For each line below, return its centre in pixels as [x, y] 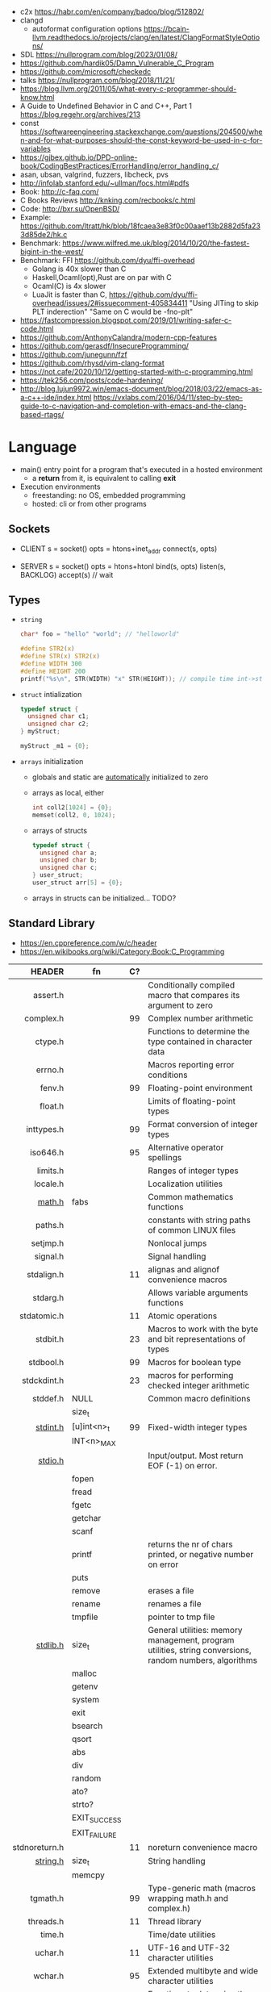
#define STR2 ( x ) [47, 649]
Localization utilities [186, 1184]
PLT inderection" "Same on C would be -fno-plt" [113, 311]
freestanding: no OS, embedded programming [108, 495]
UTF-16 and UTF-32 [189, 1948]
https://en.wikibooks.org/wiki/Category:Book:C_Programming [122, 951]
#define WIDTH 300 [51, 664]
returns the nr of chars [190, 1544]
